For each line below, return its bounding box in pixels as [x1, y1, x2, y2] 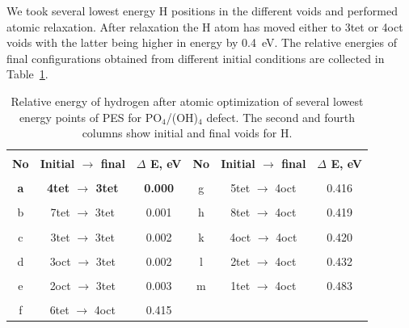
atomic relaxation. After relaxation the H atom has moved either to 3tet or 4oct [6, 18, 403, 35]
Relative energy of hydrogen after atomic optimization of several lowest [11, 92, 364, 109]
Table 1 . [6, 65, 48, 82]
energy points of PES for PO [19, 108, 162, 125]
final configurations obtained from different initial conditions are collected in [6, 49, 385, 66]
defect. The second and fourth [206, 108, 356, 125]
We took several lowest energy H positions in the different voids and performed [6, 2, 398, 19]
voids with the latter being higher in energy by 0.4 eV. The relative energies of [6, 34, 397, 51]
